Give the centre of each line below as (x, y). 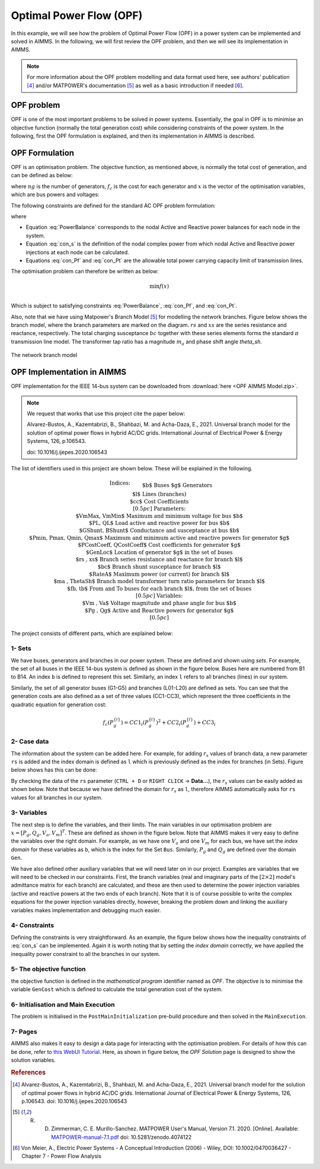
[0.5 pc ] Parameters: (159, 509)
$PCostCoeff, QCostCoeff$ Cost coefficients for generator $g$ (159, 545)
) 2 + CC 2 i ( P (171, 722)
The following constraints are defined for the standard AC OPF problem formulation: (113, 205)
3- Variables (29, 813)
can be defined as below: (42, 176)
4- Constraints (33, 925)
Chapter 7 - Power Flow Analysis (62, 1156)
